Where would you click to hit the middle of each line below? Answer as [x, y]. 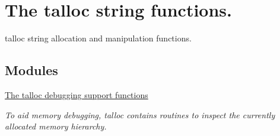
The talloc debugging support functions [77, 94]
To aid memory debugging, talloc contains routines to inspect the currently [140, 114]
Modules [31, 70]
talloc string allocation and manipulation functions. [98, 38]
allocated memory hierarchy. [56, 126]
